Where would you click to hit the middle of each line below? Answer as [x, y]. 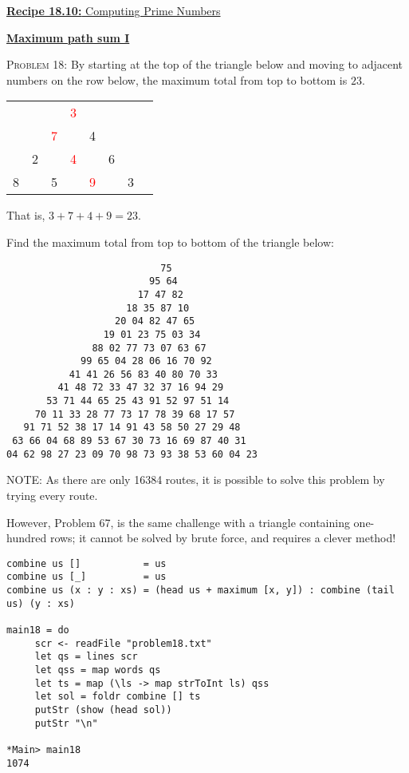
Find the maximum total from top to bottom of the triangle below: [170, 242]
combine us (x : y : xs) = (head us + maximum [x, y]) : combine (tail [201, 591]
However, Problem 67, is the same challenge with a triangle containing [178, 522]
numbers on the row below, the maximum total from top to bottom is [177, 79]
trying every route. [52, 495]
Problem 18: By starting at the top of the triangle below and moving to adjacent [205, 64]
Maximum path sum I [68, 37]
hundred [27, 538]
